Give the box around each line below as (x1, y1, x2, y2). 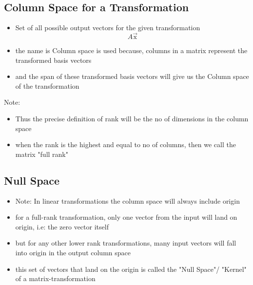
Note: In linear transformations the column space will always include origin (15, 195, 240, 206)
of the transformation (15, 80, 79, 91)
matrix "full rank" (15, 149, 68, 159)
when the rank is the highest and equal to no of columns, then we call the (15, 139, 236, 150)
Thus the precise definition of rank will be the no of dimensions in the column (15, 113, 249, 123)
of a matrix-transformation (15, 273, 96, 284)
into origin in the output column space (15, 247, 131, 257)
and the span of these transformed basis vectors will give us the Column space (15, 71, 249, 81)
